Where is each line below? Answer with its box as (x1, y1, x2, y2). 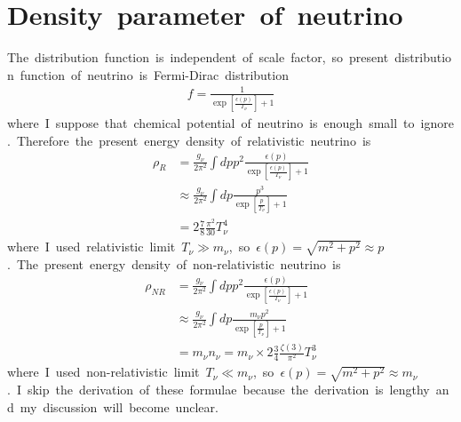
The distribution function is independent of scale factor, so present (7, 48, 389, 67)
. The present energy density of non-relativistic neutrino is (7, 254, 341, 273)
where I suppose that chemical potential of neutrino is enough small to (7, 114, 415, 132)
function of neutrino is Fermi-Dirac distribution (20, 65, 289, 84)
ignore (420, 114, 454, 132)
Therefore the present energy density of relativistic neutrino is (16, 131, 371, 149)
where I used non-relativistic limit (7, 362, 200, 381)
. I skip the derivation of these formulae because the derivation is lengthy (7, 379, 430, 398)
